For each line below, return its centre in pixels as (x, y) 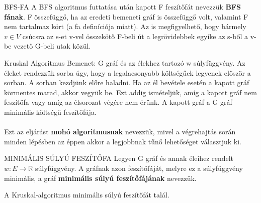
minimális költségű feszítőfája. (50, 112)
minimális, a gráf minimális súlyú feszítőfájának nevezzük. (100, 178)
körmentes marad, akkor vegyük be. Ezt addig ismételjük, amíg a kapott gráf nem (130, 92)
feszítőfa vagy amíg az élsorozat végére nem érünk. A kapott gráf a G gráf (118, 102)
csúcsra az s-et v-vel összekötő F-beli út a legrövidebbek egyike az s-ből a (135, 36)
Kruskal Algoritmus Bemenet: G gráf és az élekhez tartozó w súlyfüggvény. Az (125, 62)
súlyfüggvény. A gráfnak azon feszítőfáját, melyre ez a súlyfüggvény (139, 168)
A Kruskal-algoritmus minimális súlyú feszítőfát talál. (87, 195)
